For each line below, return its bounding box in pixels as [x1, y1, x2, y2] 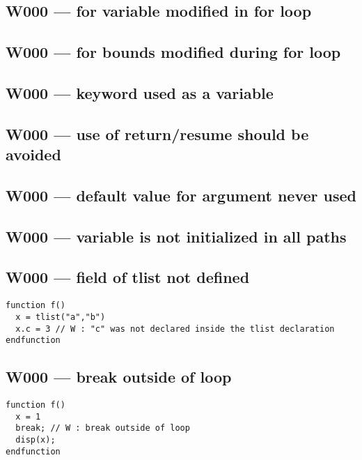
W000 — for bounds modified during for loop [6, 41, 341, 63]
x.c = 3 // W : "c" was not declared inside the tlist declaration [15, 323, 335, 334]
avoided [6, 144, 61, 165]
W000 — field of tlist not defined [6, 266, 250, 288]
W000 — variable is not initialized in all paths [6, 225, 347, 247]
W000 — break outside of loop [6, 366, 232, 388]
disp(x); [15, 435, 56, 445]
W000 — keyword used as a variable [6, 82, 274, 103]
